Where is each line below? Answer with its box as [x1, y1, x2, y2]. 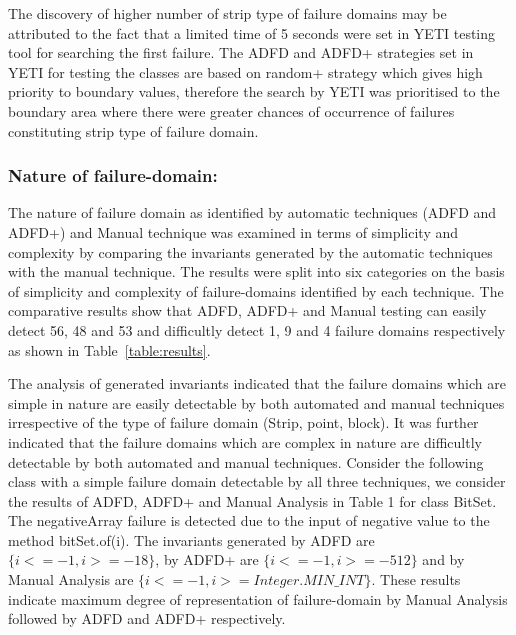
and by [422, 549, 465, 570]
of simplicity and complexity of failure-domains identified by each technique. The [8, 280, 504, 301]
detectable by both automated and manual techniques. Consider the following [8, 451, 484, 472]
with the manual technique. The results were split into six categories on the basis [8, 261, 505, 282]
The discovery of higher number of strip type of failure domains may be [8, 3, 447, 23]
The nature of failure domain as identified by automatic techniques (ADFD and [8, 202, 497, 223]
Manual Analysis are [8, 569, 134, 590]
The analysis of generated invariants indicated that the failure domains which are [8, 373, 506, 394]
